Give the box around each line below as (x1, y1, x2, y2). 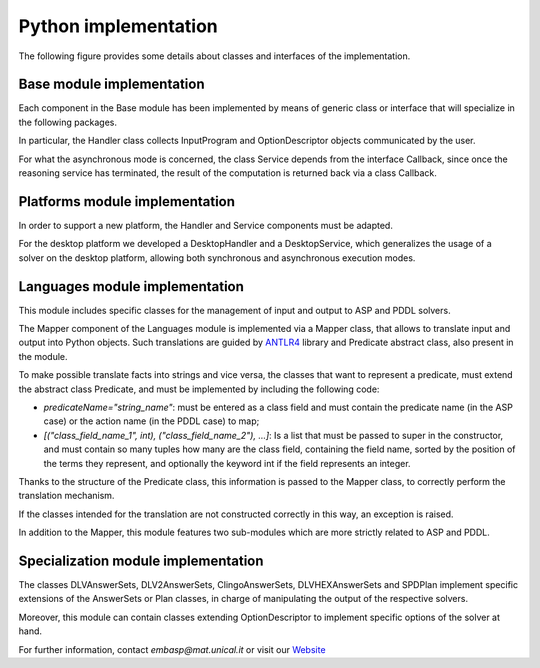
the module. (18, 350, 69, 362)
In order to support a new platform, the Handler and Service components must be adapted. (18, 219, 394, 231)
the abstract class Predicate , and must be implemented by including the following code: (18, 383, 380, 395)
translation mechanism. (18, 490, 115, 502)
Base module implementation (18, 76, 205, 93)
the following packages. (18, 116, 117, 128)
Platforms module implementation (18, 193, 235, 210)
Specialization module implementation (18, 552, 264, 569)
